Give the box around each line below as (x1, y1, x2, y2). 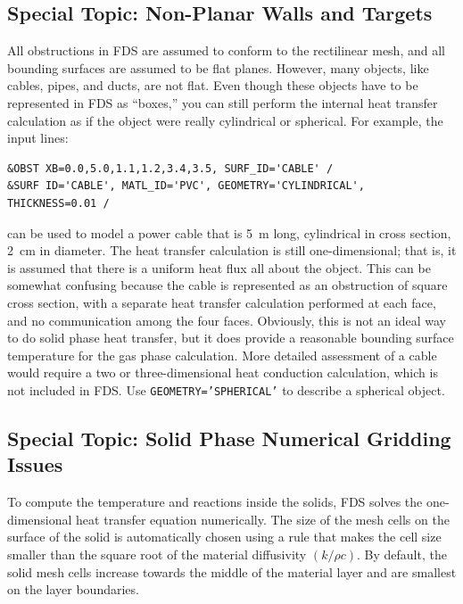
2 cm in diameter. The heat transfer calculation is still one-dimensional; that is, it (7, 241, 457, 260)
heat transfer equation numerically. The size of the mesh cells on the (76, 509, 450, 528)
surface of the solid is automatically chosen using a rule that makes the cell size (7, 527, 442, 546)
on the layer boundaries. (7, 580, 139, 599)
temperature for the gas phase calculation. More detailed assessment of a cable (7, 345, 437, 364)
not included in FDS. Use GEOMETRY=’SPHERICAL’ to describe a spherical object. (7, 380, 445, 399)
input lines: (7, 128, 69, 147)
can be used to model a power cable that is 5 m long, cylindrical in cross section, (7, 223, 451, 242)
